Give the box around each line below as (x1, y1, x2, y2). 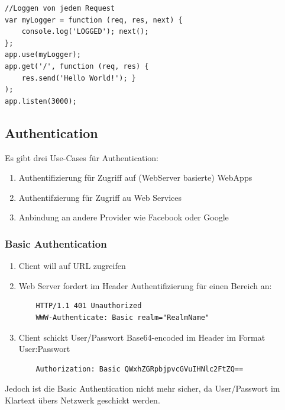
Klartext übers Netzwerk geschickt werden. (5, 393, 160, 406)
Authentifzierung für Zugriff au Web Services (18, 191, 182, 203)
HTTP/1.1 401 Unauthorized (35, 302, 142, 310)
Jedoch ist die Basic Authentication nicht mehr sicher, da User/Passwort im (5, 382, 280, 395)
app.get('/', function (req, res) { (5, 62, 149, 71)
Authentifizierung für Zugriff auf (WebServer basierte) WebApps (18, 171, 252, 184)
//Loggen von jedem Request (5, 4, 115, 12)
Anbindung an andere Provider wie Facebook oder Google (18, 211, 229, 223)
